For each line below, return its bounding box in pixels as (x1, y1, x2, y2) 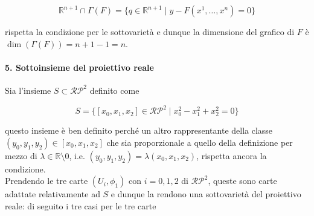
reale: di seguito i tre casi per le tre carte (5, 200, 156, 212)
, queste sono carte (208, 174, 277, 187)
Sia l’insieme (5, 83, 51, 96)
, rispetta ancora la (196, 149, 267, 162)
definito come (89, 83, 139, 96)
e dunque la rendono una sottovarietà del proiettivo (111, 188, 301, 200)
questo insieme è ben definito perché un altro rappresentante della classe (5, 124, 273, 137)
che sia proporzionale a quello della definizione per (106, 136, 293, 148)
